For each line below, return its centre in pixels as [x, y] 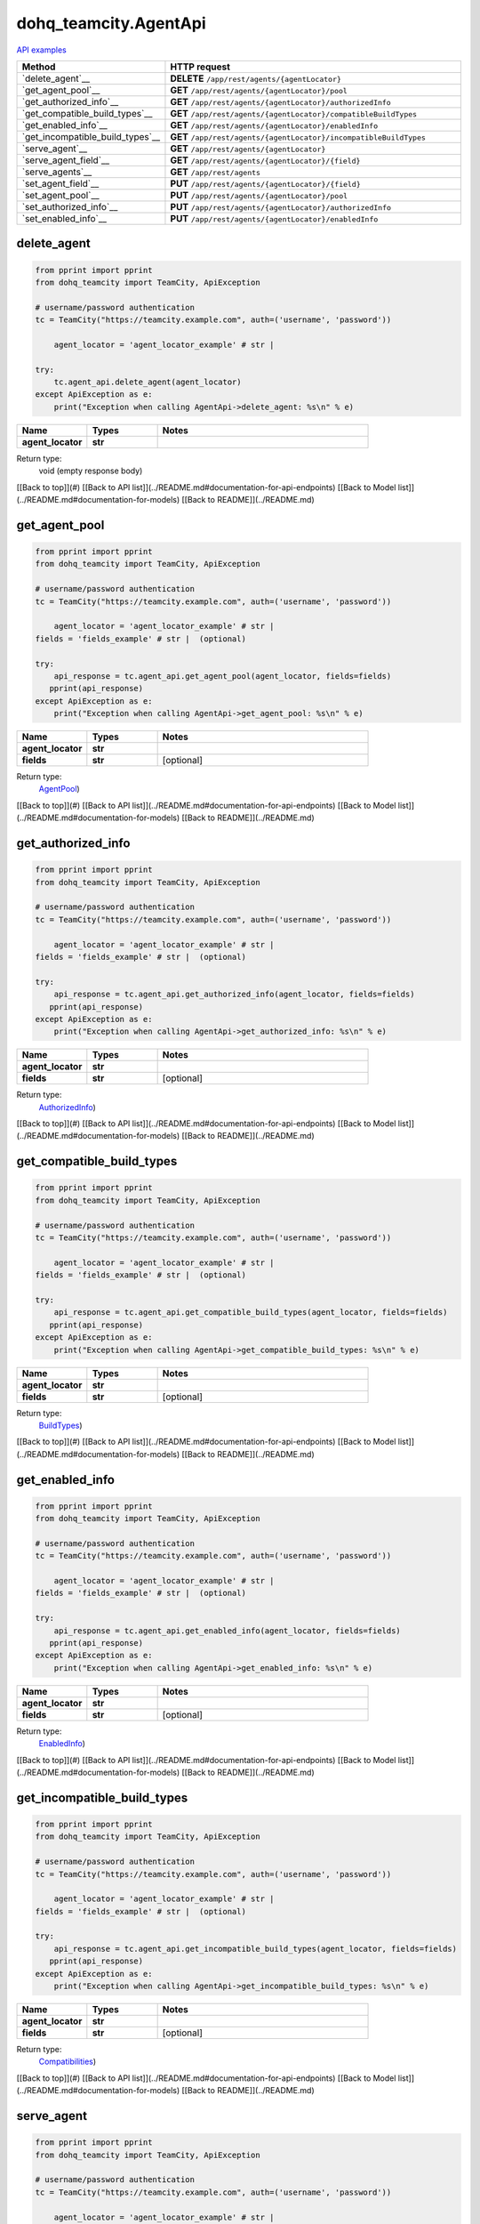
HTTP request [200, 67]
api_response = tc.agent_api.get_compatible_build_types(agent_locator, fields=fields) [251, 1313]
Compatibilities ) [68, 2062]
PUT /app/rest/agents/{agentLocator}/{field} [266, 183]
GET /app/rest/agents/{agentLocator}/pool [259, 90]
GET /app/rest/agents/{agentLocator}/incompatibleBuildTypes [298, 136]
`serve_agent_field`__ [66, 160]
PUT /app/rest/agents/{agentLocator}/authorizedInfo [280, 206]
